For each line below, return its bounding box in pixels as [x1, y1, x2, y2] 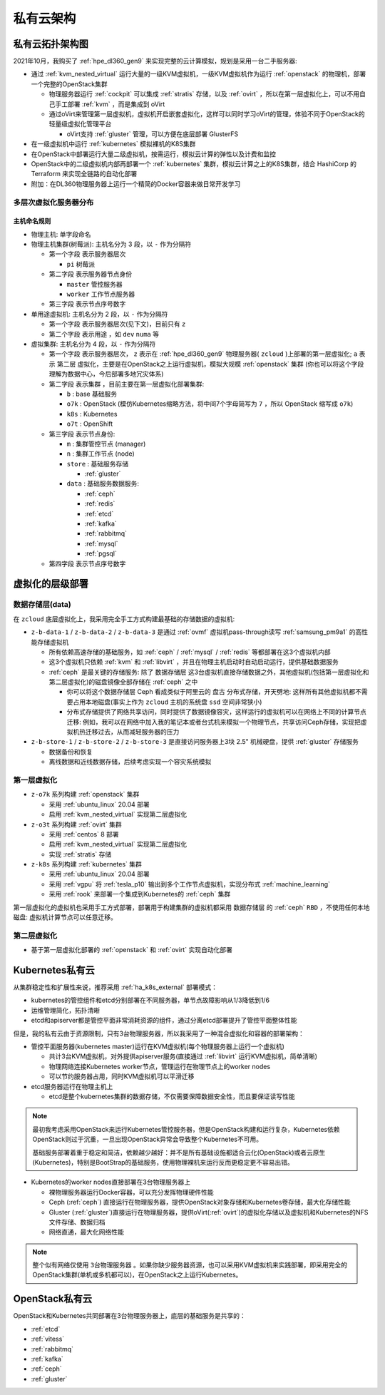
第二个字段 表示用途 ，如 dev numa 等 [48, 329, 160, 338]
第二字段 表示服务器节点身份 [48, 270, 132, 278]
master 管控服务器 [66, 280, 123, 288]
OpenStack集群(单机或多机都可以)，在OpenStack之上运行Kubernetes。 [32, 1270, 242, 1279]
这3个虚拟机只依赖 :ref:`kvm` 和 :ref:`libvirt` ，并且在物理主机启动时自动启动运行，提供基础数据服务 [48, 658, 339, 666]
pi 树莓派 [66, 260, 96, 268]
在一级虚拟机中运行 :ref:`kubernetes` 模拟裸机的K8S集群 [31, 140, 196, 148]
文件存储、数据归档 [48, 1217, 106, 1226]
